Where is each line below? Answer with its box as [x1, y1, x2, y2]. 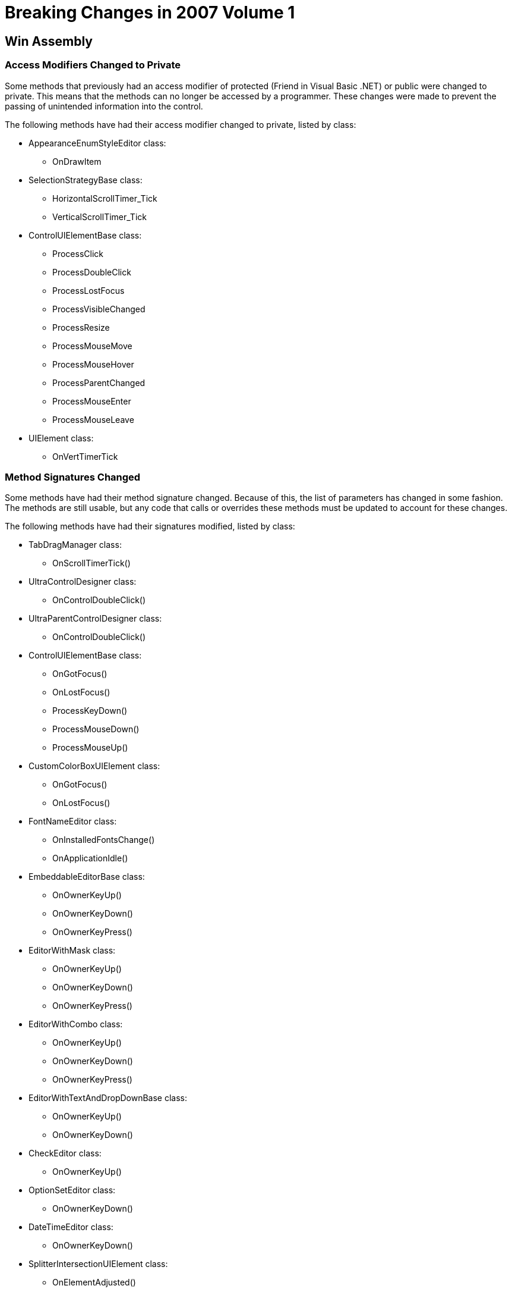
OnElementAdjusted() [52, 1277, 136, 1288]
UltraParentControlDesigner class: [29, 613, 162, 624]
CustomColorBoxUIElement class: [29, 761, 160, 772]
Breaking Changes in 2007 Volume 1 [5, 2, 295, 23]
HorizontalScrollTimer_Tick [52, 193, 157, 203]
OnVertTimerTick [52, 451, 118, 462]
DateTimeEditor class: [29, 1222, 113, 1233]
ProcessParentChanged [52, 377, 146, 388]
